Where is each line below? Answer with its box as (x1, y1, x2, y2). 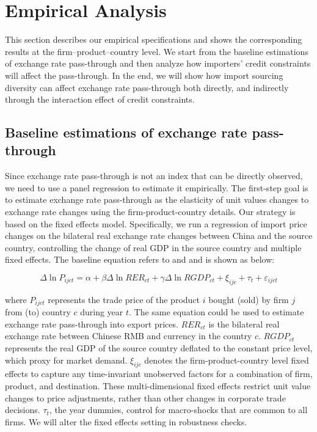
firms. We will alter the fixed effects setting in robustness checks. (5, 415, 247, 428)
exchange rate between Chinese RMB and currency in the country (5, 329, 252, 342)
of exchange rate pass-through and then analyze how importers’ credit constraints (5, 57, 311, 70)
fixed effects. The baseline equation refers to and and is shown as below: (5, 253, 275, 266)
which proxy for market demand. (5, 353, 128, 366)
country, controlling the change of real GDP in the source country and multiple (5, 241, 302, 254)
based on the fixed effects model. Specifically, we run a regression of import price (5, 217, 307, 230)
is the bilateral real (208, 317, 280, 330)
